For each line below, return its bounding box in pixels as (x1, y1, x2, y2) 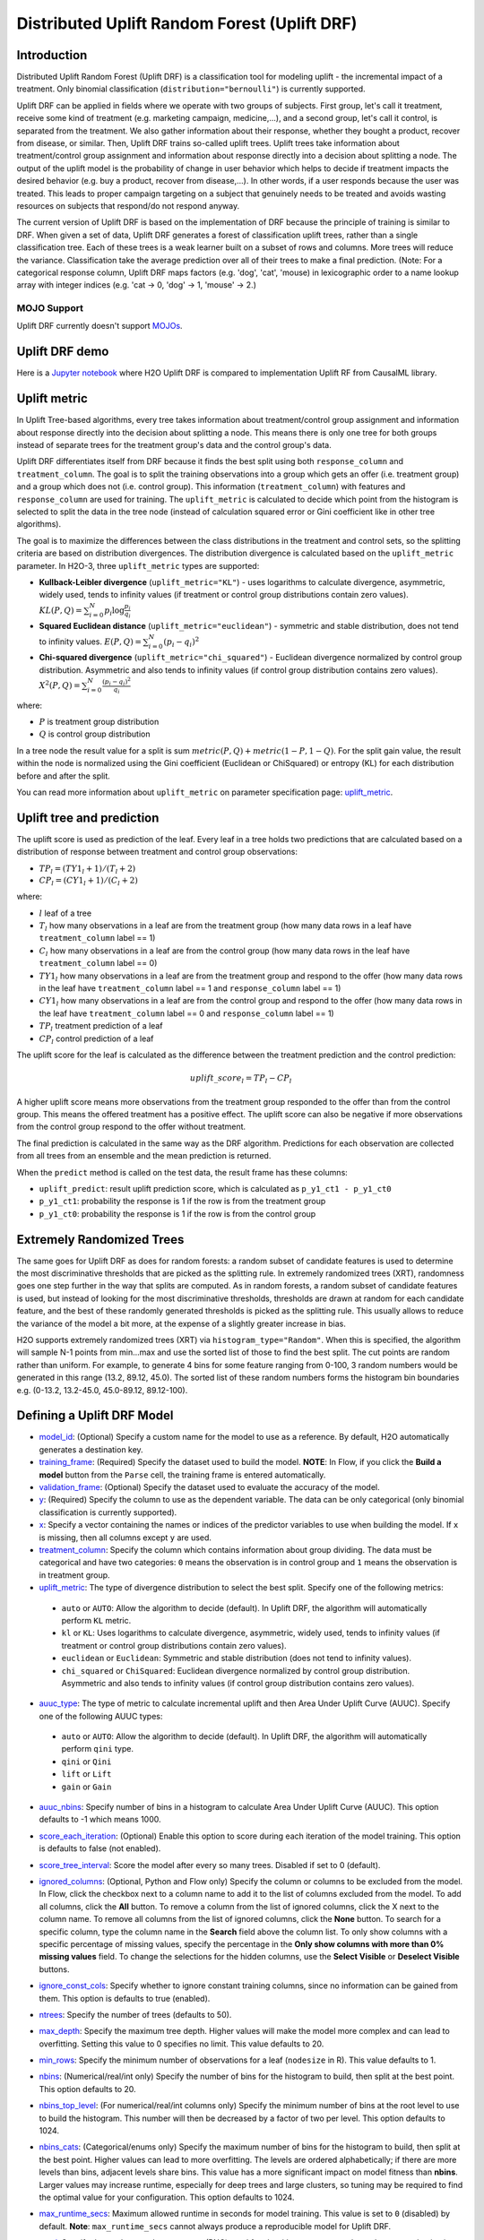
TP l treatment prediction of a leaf (39, 1021, 163, 1033)
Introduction (16, 47, 88, 63)
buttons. (39, 1963, 70, 1975)
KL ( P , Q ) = (39, 605, 82, 616)
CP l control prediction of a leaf (39, 1033, 154, 1046)
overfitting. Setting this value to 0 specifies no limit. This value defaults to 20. (39, 2038, 324, 2049)
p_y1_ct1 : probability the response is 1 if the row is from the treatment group (39, 1196, 326, 1207)
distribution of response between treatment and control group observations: (16, 847, 298, 857)
